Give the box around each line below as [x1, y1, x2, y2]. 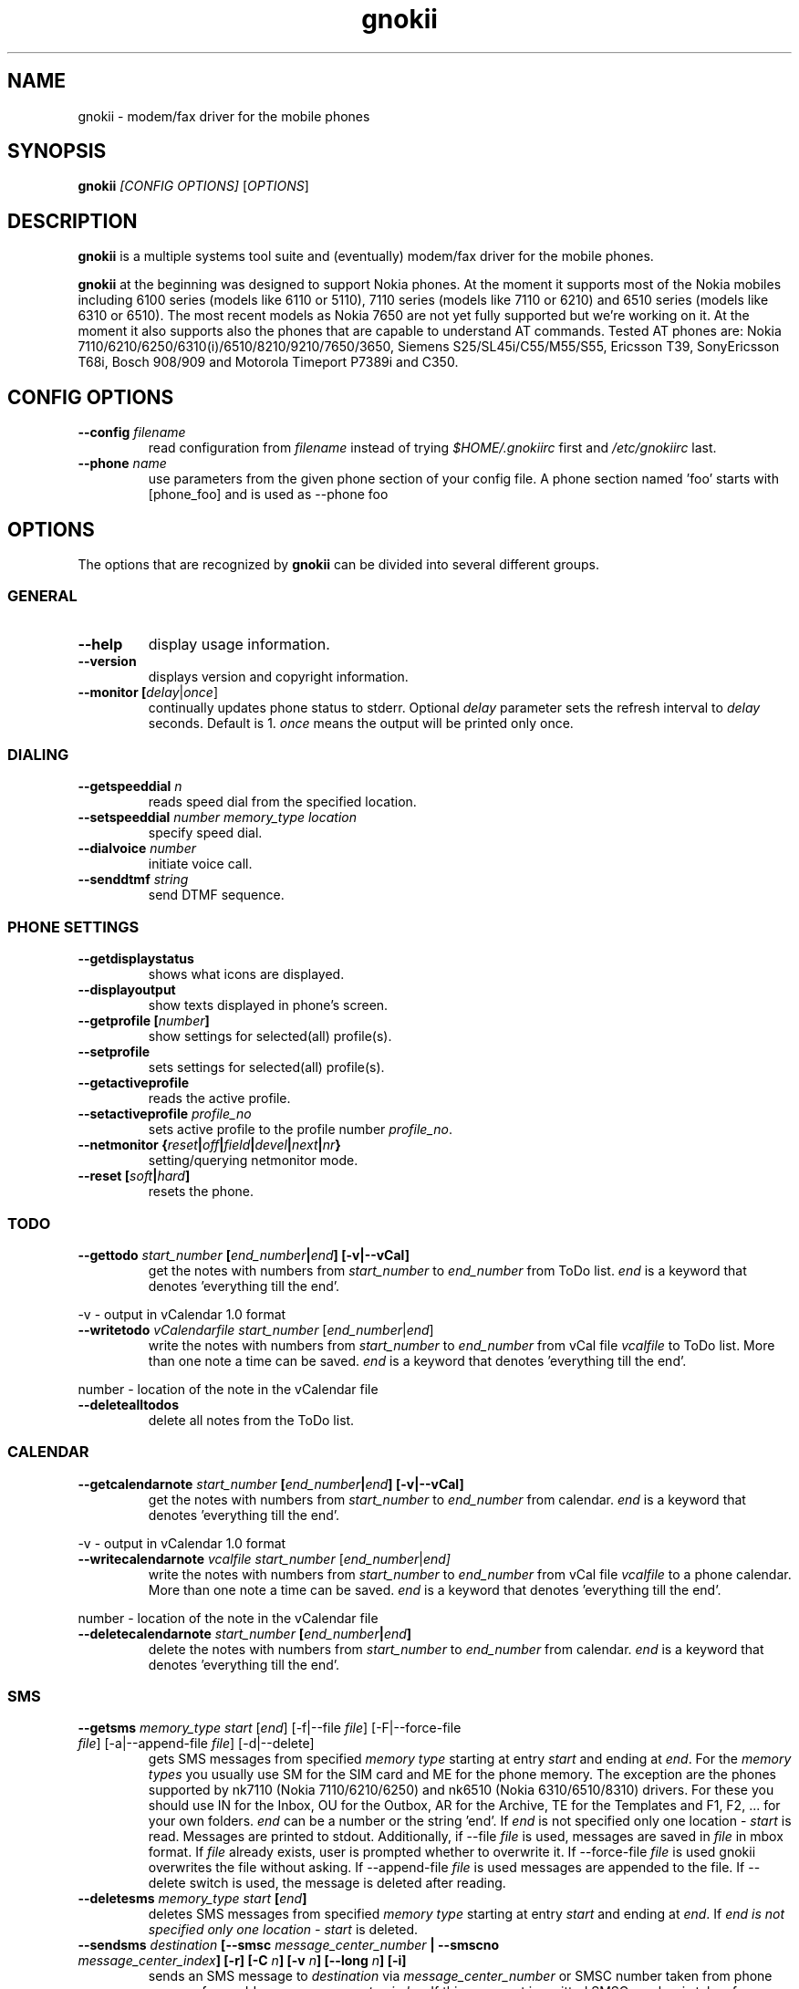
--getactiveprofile [78, 1075, 190, 1091]
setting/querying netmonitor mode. [148, 1152, 358, 1169]
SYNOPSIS [7, 140, 107, 163]
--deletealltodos [78, 1396, 180, 1412]
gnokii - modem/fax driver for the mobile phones [78, 108, 370, 124]
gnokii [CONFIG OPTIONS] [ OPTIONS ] [78, 178, 309, 194]
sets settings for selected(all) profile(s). [148, 1059, 385, 1076]
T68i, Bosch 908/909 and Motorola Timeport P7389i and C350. [78, 354, 459, 370]
